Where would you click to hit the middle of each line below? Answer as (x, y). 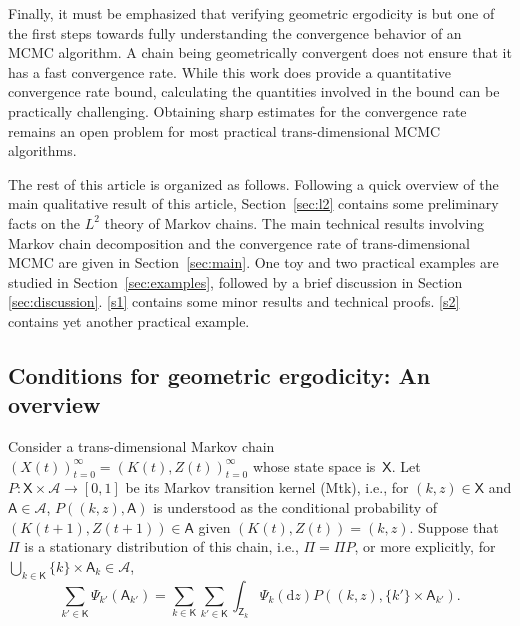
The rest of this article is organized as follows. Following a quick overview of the (253, 183)
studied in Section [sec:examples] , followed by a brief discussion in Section (235, 281)
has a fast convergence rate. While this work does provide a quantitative (230, 71)
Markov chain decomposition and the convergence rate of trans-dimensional (239, 242)
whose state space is (314, 465)
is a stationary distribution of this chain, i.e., (161, 546)
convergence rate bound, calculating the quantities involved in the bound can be (254, 91)
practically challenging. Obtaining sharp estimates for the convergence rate (237, 110)
